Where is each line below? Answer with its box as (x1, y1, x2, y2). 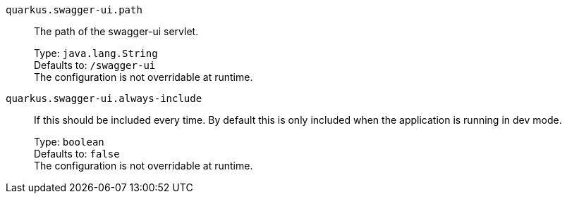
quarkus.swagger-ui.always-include (6, 93, 202, 104)
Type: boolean (34, 136, 104, 148)
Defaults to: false (34, 148, 120, 160)
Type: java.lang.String (34, 47, 158, 59)
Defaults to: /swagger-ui (34, 59, 156, 71)
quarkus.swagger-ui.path (6, 4, 142, 15)
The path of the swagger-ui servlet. (34, 25, 199, 37)
